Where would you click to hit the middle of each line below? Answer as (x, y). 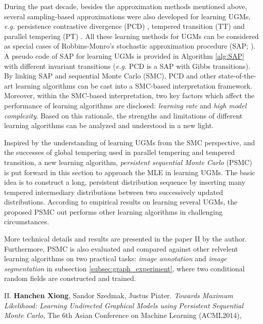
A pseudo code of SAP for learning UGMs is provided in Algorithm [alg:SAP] (124, 55)
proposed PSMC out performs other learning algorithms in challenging (113, 211)
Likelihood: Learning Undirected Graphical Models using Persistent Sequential (124, 305)
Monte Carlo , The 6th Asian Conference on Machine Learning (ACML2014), (123, 315)
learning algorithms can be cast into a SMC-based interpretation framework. (134, 85)
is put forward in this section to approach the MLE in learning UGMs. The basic (130, 172)
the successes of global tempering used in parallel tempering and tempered (120, 152)
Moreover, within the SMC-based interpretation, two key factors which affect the (129, 95)
